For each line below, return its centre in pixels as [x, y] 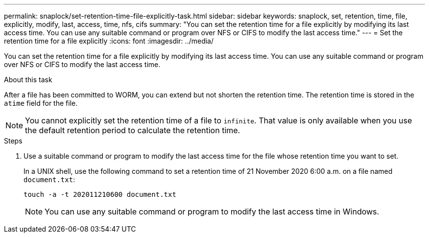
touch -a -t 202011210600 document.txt [100, 194]
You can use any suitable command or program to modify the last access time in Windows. [212, 212]
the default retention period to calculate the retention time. [133, 130]
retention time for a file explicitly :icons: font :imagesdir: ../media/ [109, 41]
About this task [28, 80]
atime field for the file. [41, 103]
